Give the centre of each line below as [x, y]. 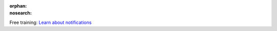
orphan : [18, 6]
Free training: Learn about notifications [51, 22]
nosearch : [21, 13]
